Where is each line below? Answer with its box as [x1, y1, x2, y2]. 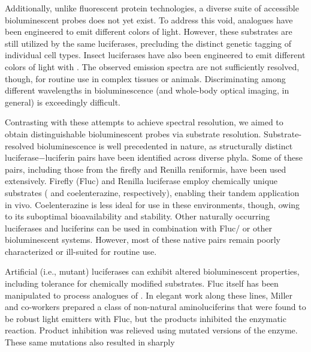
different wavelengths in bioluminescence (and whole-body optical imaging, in [5, 84, 289, 97]
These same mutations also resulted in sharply [5, 336, 175, 348]
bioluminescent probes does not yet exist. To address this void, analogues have [5, 13, 293, 26]
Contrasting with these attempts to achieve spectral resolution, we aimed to [5, 116, 283, 128]
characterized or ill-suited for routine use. [5, 245, 157, 257]
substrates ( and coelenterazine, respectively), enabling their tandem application [5, 186, 300, 198]
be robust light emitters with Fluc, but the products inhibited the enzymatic [5, 312, 286, 324]
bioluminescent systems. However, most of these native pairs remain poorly [5, 233, 280, 246]
